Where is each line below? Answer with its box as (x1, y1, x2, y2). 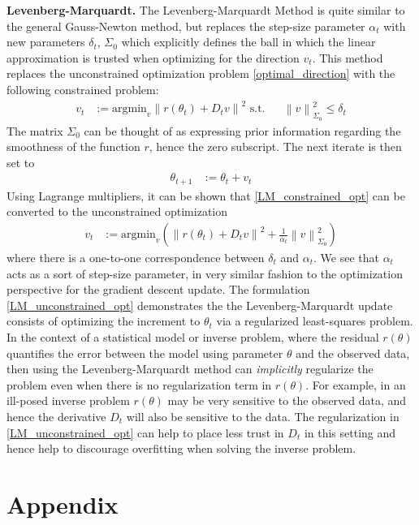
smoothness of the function (6, 138, 140, 155)
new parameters (6, 33, 85, 50)
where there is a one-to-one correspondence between (6, 249, 265, 266)
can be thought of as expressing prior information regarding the (84, 122, 401, 139)
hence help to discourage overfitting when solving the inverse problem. (6, 440, 356, 457)
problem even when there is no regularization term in (6, 376, 272, 393)
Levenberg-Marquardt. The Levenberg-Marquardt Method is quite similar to (6, 2, 405, 18)
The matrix (6, 122, 63, 139)
